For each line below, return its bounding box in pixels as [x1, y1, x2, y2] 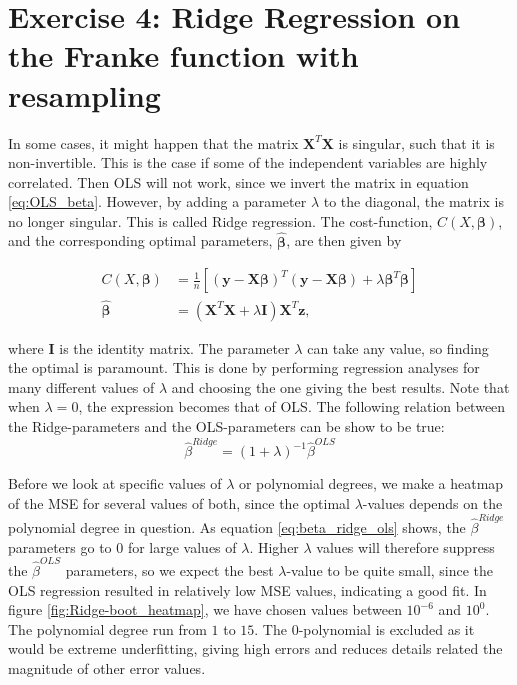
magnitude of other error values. [8, 658, 206, 679]
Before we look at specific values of [8, 473, 222, 494]
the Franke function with [8, 35, 359, 76]
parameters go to [8, 536, 112, 557]
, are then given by [286, 230, 402, 251]
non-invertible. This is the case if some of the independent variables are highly [8, 152, 488, 173]
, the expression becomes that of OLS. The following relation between [78, 396, 506, 417]
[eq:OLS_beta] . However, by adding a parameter [8, 191, 307, 212]
